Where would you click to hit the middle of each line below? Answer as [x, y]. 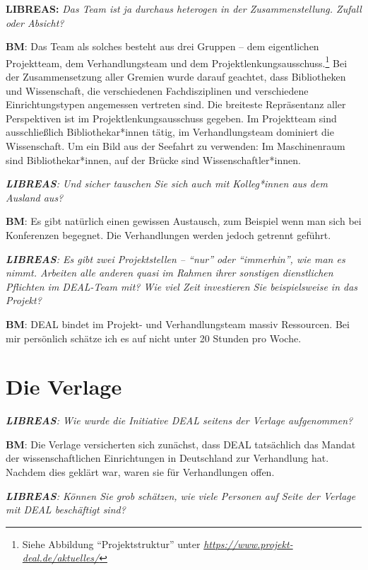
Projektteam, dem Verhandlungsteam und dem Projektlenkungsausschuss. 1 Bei [177, 62]
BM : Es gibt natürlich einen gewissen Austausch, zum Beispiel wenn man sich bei [184, 221]
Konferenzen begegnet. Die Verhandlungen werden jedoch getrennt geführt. [168, 234]
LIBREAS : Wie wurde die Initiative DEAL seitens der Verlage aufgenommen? [179, 420]
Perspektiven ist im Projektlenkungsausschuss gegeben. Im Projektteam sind [171, 118]
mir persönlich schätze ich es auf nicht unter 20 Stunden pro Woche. [154, 338]
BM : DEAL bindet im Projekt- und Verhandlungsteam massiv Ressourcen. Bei [178, 324]
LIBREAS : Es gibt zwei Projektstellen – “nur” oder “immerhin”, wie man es [176, 258]
